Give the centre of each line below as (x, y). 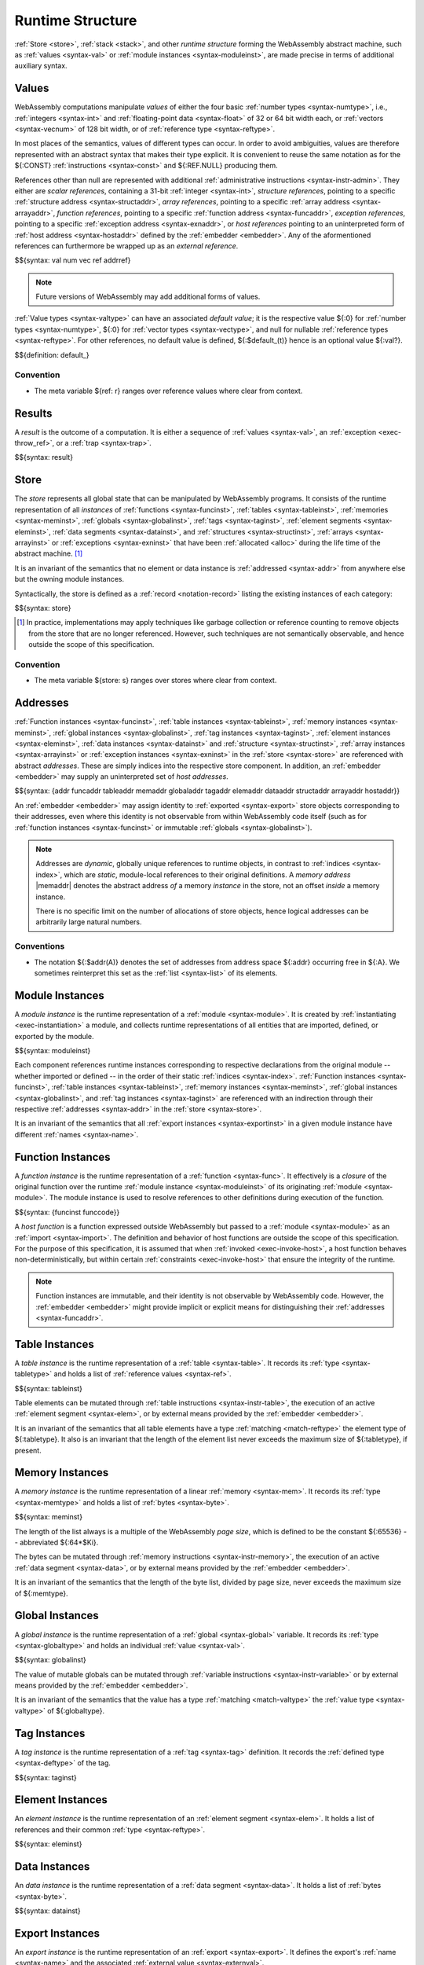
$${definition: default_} (52, 354)
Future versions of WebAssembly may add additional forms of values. (148, 297)
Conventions (40, 946)
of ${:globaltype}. (76, 1710)
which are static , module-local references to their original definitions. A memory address (207, 874)
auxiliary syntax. (41, 66)
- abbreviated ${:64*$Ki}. (57, 1543)
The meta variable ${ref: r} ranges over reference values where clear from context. (168, 391)
